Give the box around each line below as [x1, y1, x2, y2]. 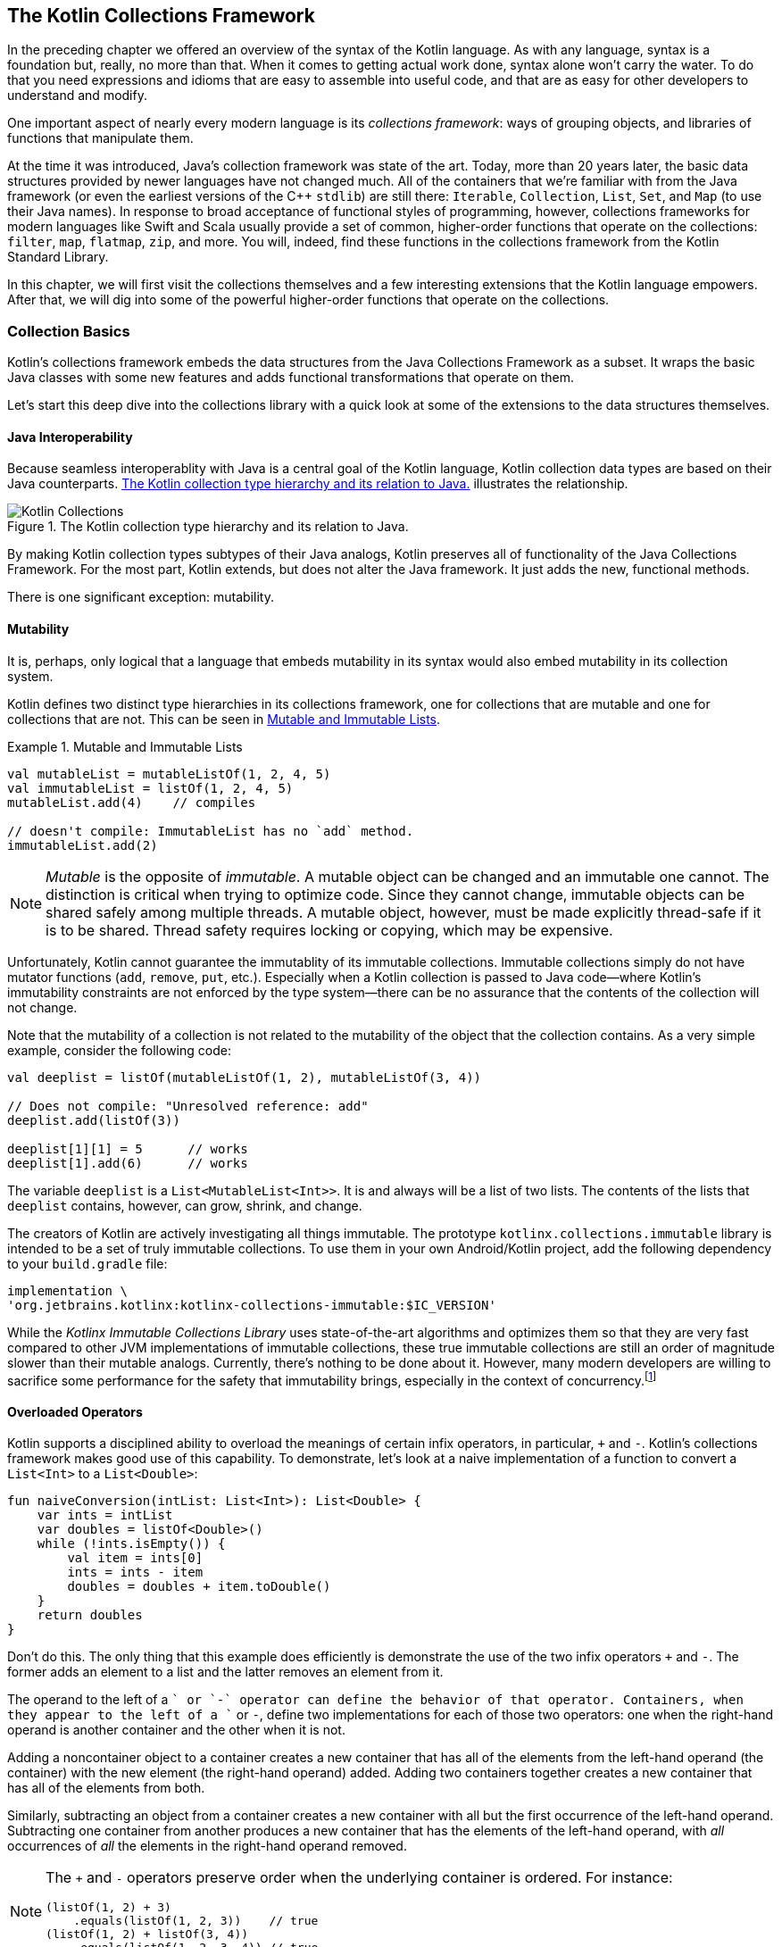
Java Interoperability [7, 429, 133, 445]
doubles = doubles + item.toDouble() [67, 1579, 331, 1594]
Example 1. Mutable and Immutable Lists [7, 738, 243, 754]
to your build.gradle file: [7, 1255, 168, 1271]
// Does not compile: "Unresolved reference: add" [7, 1098, 369, 1113]
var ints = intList [37, 1508, 173, 1523]
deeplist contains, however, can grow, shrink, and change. [7, 1197, 362, 1213]
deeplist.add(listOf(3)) [7, 1112, 180, 1127]
